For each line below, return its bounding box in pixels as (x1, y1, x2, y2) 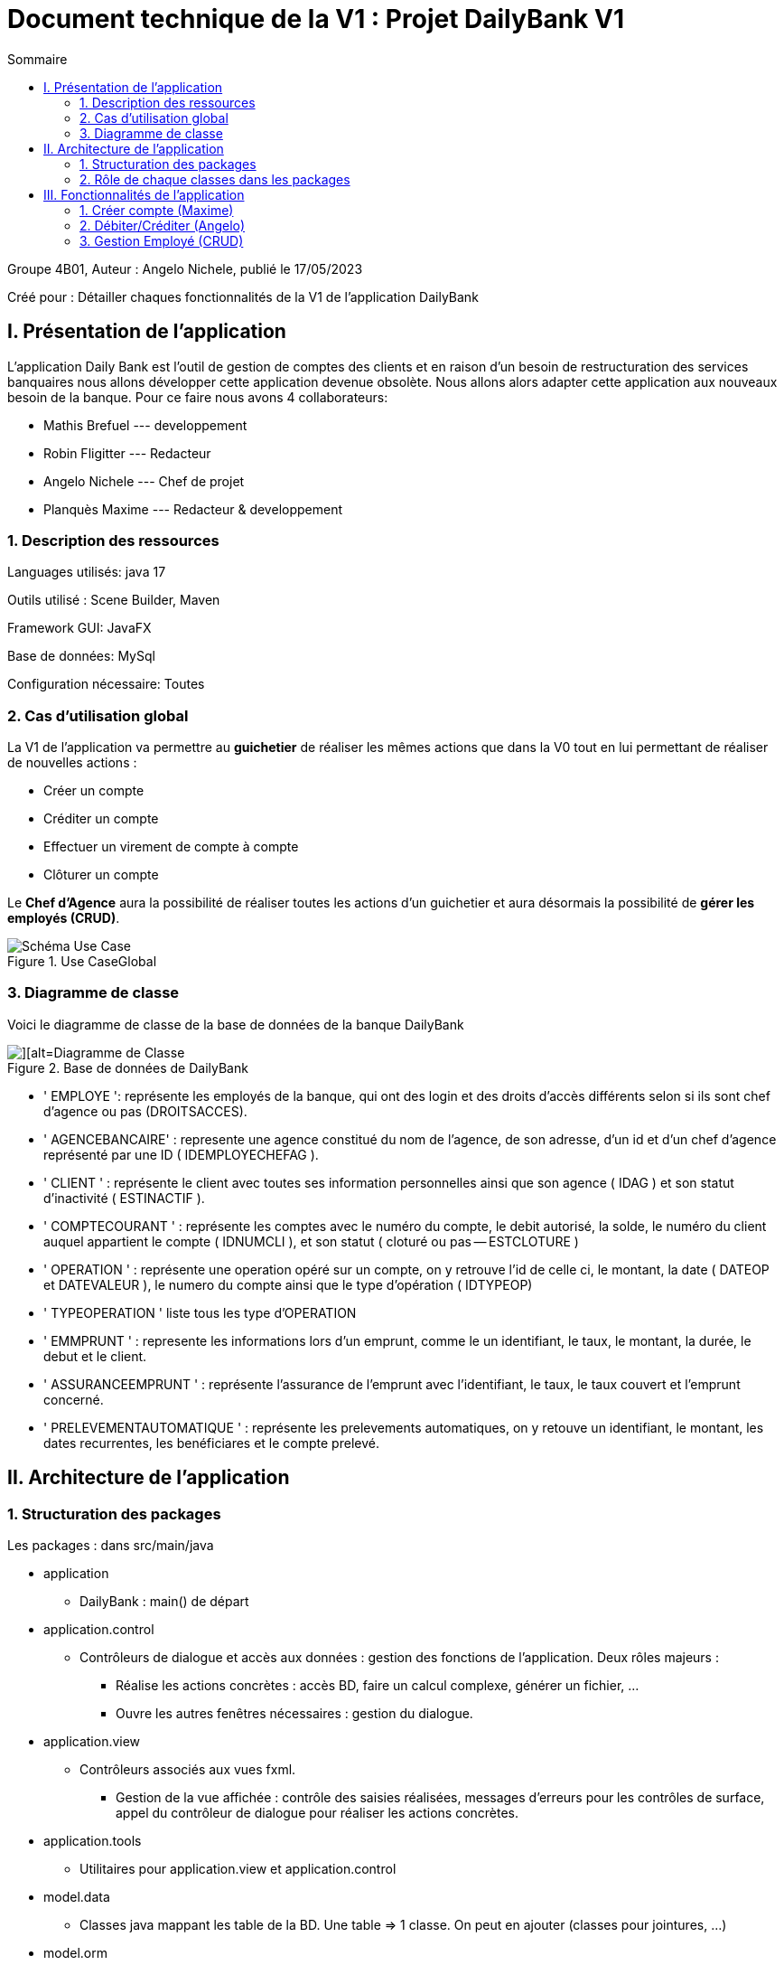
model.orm (43, 1945, 107, 1961)
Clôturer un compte (43, 867, 159, 883)
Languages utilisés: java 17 (7, 564, 166, 580)
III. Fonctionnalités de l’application (43, 186, 245, 202)
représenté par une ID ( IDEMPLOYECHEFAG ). (43, 1146, 319, 1162)
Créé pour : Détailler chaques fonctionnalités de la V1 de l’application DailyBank (7, 288, 479, 305)
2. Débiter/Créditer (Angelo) (79, 217, 246, 233)
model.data (43, 1889, 110, 1905)
